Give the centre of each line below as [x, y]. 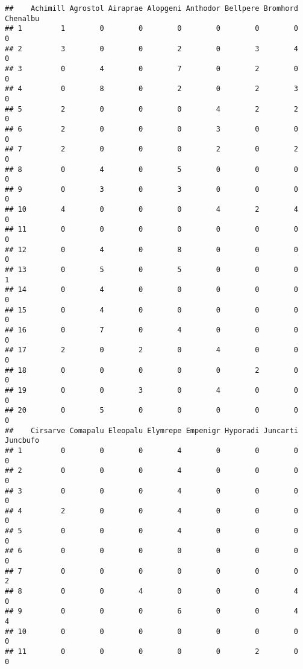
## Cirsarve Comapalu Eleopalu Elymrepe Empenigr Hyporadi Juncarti [151, 430]
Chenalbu [22, 18]
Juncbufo [22, 441]
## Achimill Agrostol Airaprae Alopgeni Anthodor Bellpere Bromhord [151, 8]
